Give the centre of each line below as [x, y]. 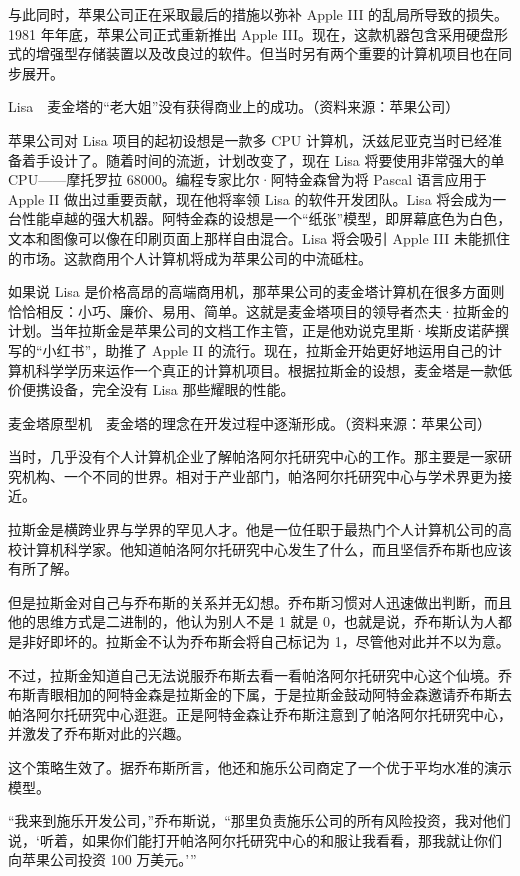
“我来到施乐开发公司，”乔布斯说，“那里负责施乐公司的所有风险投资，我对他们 [259, 820]
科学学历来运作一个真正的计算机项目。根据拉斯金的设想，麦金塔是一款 [266, 369]
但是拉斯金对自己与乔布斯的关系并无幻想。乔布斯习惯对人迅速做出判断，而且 [260, 601]
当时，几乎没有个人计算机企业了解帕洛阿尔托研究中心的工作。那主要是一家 [253, 456]
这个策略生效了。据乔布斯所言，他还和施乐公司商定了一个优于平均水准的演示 [260, 767]
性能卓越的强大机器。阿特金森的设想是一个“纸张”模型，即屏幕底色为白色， [266, 218]
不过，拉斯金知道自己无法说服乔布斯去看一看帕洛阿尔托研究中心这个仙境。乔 [260, 674]
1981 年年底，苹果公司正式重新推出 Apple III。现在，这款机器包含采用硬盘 [251, 33]
